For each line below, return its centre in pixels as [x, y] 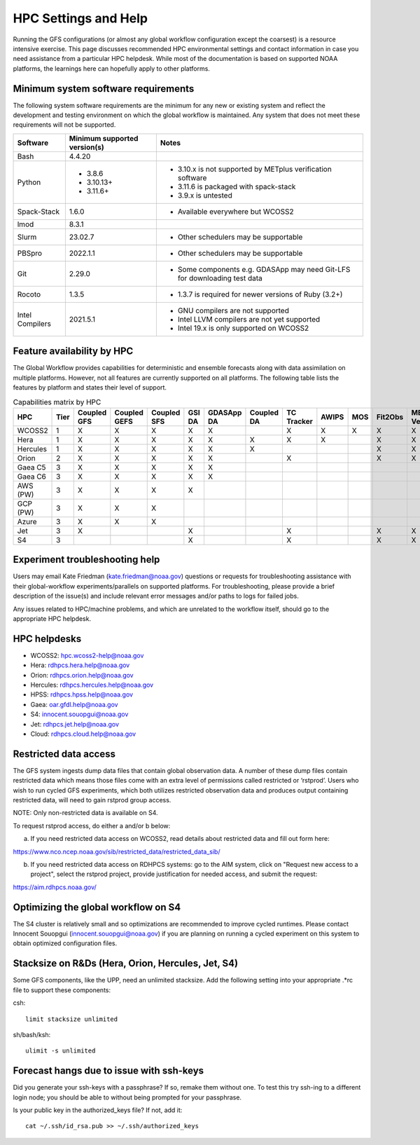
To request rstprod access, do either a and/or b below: [92, 825]
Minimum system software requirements [104, 89]
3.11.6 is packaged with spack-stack [237, 186]
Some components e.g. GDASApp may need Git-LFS [264, 269]
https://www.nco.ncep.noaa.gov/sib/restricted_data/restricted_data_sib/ [117, 851]
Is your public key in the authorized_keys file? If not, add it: [98, 1110]
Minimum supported [104, 138]
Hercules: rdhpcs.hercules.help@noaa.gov [92, 685]
